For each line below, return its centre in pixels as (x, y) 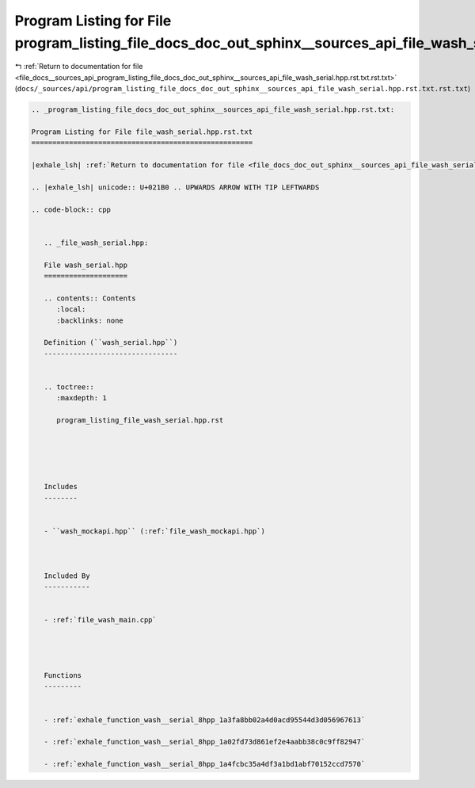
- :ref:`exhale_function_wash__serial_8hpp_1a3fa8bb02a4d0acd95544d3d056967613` (205, 720)
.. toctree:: (69, 387)
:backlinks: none (90, 320)
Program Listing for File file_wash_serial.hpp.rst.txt (142, 132)
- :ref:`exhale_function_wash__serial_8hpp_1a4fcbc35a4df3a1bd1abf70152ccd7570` (205, 764)
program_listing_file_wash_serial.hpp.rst (140, 421)
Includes (61, 487)
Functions (63, 675)
